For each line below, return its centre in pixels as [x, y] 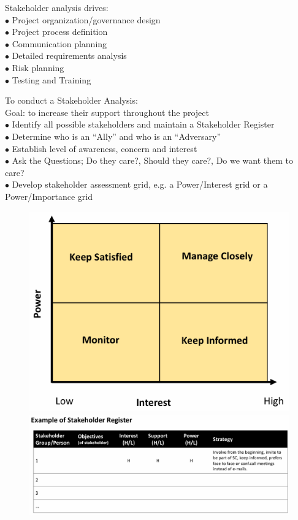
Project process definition [60, 32]
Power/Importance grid [49, 196]
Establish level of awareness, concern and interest [105, 148]
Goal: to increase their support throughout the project [107, 112]
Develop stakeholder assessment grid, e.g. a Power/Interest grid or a [140, 184]
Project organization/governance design [86, 19]
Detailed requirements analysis [69, 55]
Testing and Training [52, 79]
